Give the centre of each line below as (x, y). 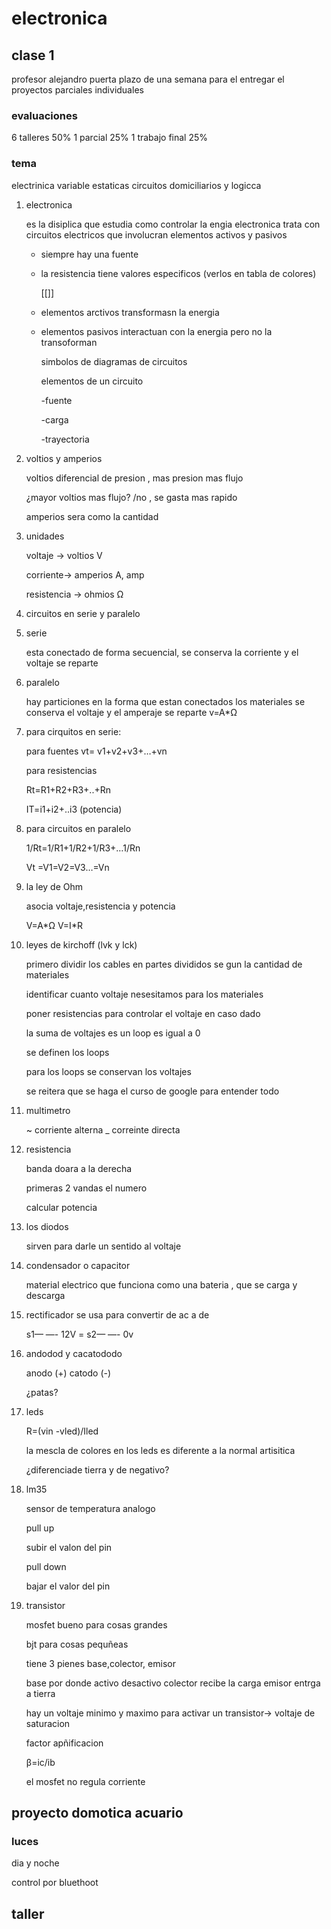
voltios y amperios (64, 458)
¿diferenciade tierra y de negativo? (97, 1469)
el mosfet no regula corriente (85, 1781)
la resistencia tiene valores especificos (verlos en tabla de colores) (178, 273)
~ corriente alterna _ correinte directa (103, 1129)
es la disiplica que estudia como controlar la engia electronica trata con (173, 224)
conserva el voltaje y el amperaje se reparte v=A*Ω (131, 712)
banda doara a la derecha (79, 1168)
